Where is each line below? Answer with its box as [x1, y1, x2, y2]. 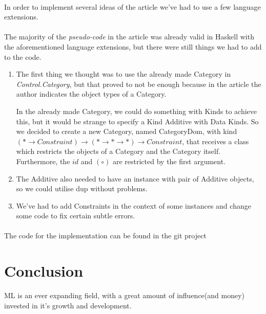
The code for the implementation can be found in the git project [4, 230, 207, 241]
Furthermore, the [16, 155, 70, 166]
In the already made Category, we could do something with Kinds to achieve [16, 105, 257, 116]
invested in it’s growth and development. [4, 300, 132, 310]
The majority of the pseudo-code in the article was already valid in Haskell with [4, 31, 254, 42]
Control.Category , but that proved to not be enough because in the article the [16, 78, 261, 89]
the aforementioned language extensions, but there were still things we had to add [4, 41, 262, 52]
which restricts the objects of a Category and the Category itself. [16, 146, 221, 156]
